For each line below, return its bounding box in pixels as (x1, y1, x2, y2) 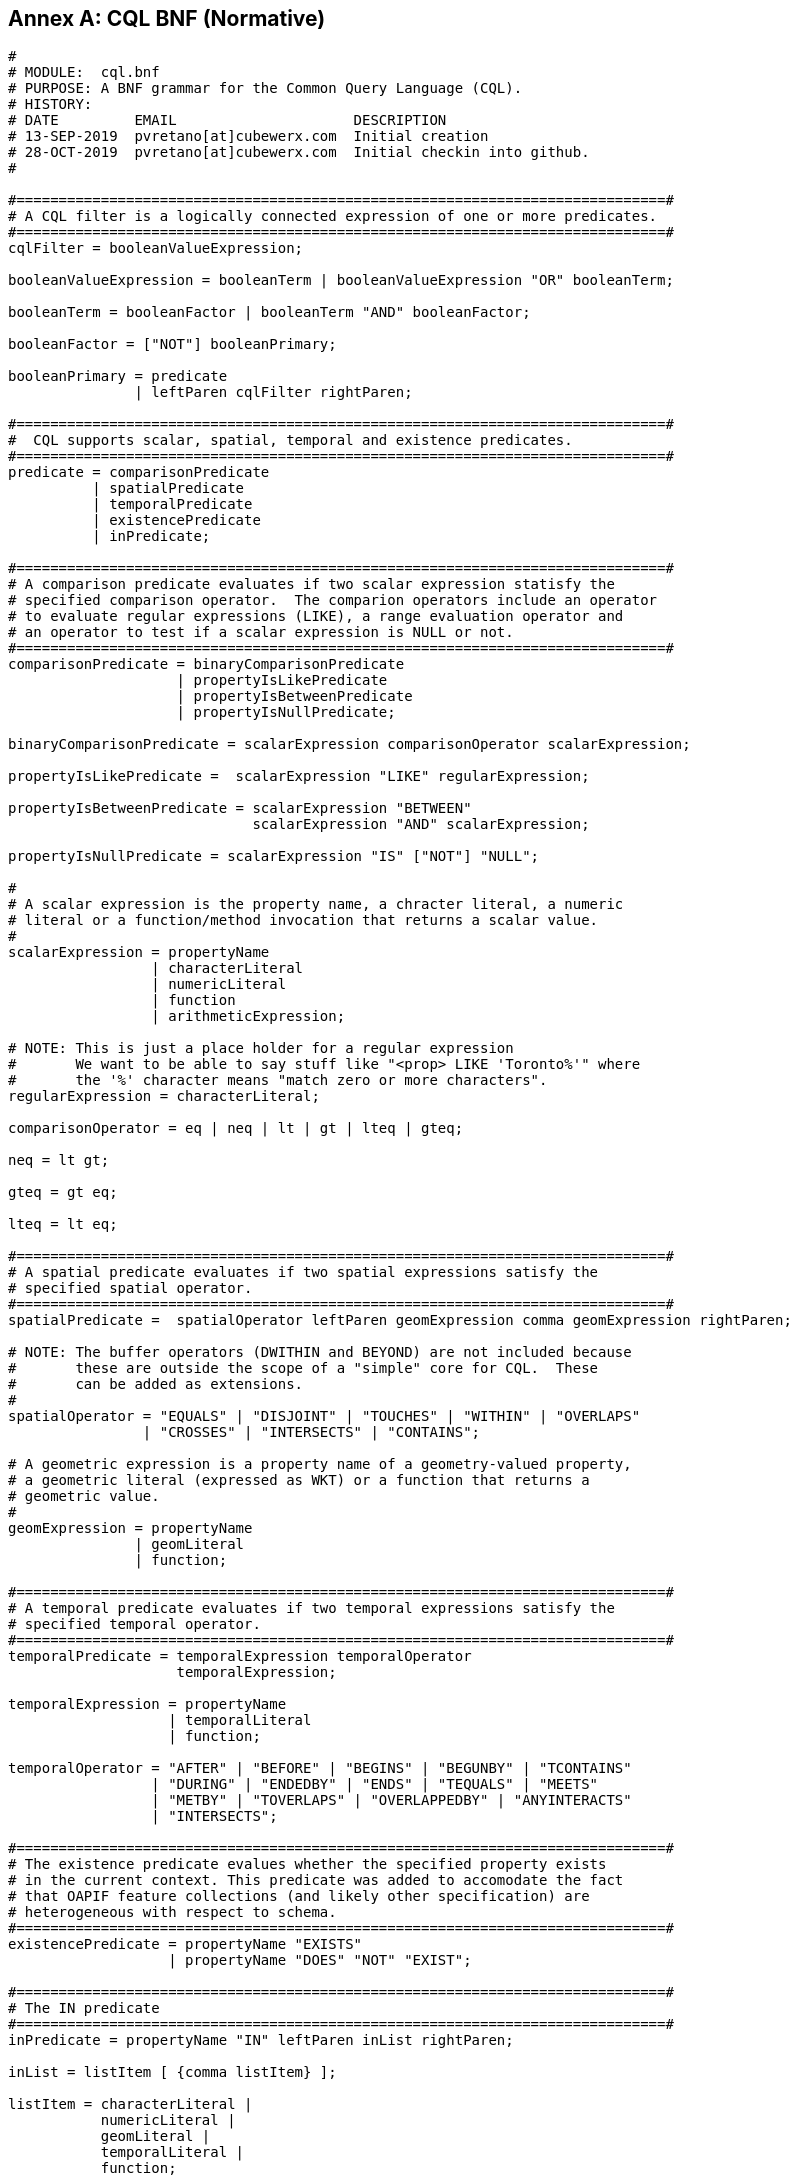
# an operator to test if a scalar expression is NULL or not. (8, 624, 514, 641)
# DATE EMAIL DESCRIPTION (8, 112, 447, 129)
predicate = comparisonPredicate (8, 464, 270, 481)
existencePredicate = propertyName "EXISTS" (8, 1936, 363, 1953)
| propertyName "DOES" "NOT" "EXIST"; (168, 1952, 472, 1969)
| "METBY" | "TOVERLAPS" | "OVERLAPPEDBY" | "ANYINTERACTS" (151, 1792, 632, 1809)
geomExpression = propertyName (8, 1520, 253, 1537)
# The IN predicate (8, 2000, 160, 2017)
